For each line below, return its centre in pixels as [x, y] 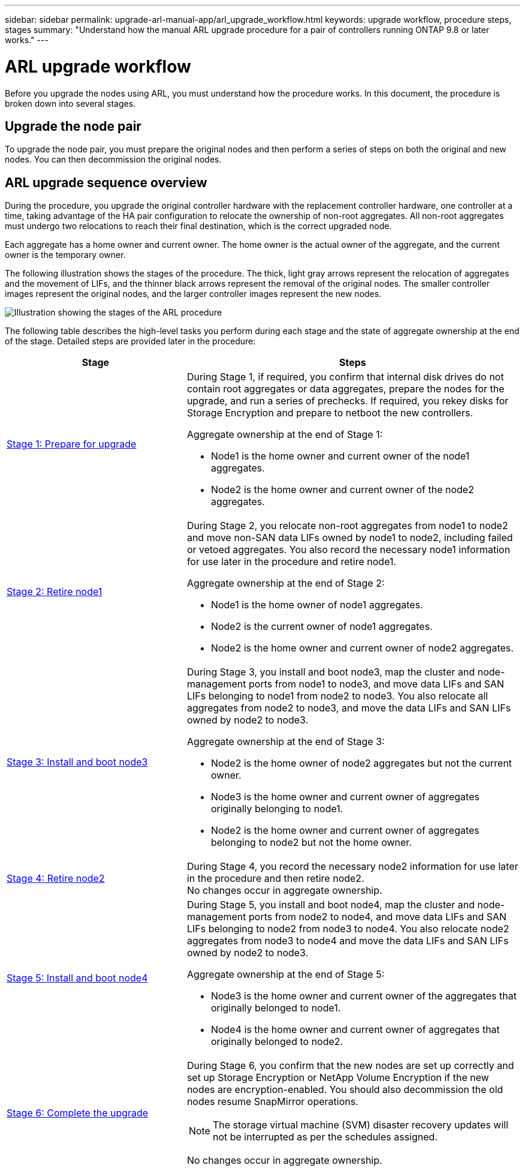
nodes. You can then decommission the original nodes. [113, 160]
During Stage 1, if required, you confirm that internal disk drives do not [345, 377]
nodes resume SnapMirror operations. [272, 1102]
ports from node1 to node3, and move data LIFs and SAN [377, 684]
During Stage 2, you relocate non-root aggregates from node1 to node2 [347, 526]
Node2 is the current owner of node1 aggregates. [322, 627]
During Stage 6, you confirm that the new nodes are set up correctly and [350, 1066]
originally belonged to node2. [277, 1042]
